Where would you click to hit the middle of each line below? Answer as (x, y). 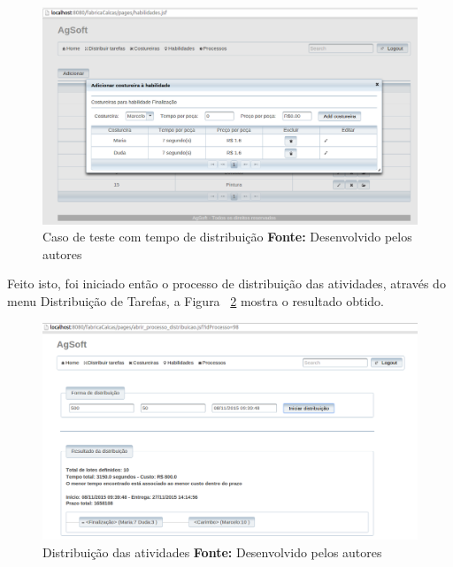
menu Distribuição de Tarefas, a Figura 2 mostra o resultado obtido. (196, 300)
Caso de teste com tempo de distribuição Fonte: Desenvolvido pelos (227, 237)
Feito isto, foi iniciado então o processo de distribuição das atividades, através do (226, 283)
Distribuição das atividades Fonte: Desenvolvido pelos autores (212, 552)
